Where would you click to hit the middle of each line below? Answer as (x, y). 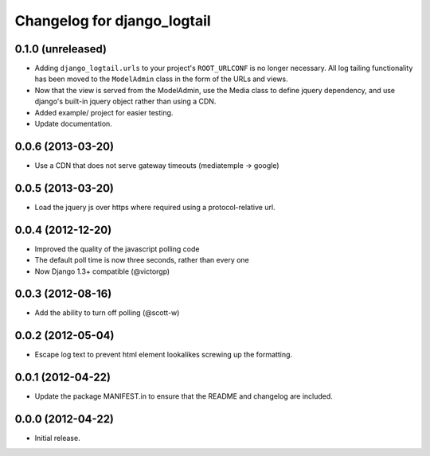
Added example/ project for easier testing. (104, 112)
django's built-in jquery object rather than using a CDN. (125, 101)
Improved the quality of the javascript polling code (117, 249)
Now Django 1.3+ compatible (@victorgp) (102, 271)
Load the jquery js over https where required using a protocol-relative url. (155, 207)
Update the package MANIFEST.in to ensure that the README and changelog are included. (184, 396)
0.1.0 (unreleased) (61, 49)
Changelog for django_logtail (113, 21)
